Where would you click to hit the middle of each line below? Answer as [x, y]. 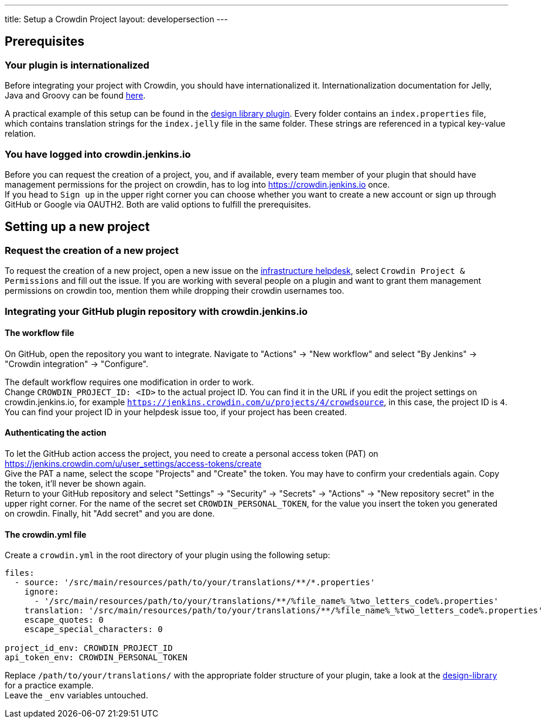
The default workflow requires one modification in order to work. [129, 382]
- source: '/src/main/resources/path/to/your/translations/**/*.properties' [195, 583]
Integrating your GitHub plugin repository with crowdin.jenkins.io [156, 311]
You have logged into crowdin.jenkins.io [98, 154]
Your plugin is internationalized [77, 65]
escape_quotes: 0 [64, 620]
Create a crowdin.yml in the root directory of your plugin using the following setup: [168, 555]
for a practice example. [49, 685]
